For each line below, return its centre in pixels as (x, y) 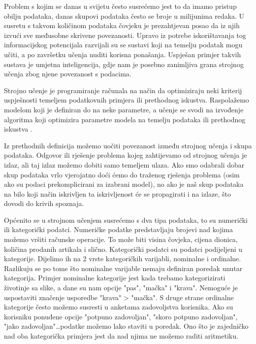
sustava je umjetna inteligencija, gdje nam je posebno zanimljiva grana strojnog (124, 64)
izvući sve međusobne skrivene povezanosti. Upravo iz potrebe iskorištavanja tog (125, 35)
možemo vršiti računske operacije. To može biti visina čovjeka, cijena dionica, (121, 239)
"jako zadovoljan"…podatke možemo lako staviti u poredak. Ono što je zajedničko (126, 326)
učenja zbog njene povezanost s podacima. (68, 74)
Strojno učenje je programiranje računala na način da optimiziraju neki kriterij (123, 90)
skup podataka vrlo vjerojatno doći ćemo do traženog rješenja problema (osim (122, 174)
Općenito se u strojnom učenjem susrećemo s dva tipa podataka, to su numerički (126, 220)
